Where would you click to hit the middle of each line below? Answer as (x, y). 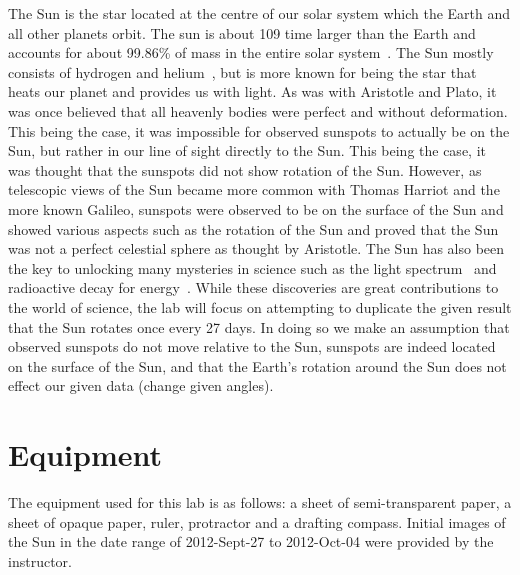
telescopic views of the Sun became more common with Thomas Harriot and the (254, 189)
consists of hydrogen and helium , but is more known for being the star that (242, 71)
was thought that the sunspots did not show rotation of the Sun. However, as (245, 169)
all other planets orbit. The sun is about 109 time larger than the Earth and (242, 32)
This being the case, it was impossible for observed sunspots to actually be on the (259, 130)
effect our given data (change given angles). (141, 385)
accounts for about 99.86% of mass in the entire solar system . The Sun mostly (251, 52)
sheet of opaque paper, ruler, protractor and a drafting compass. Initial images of (257, 521)
